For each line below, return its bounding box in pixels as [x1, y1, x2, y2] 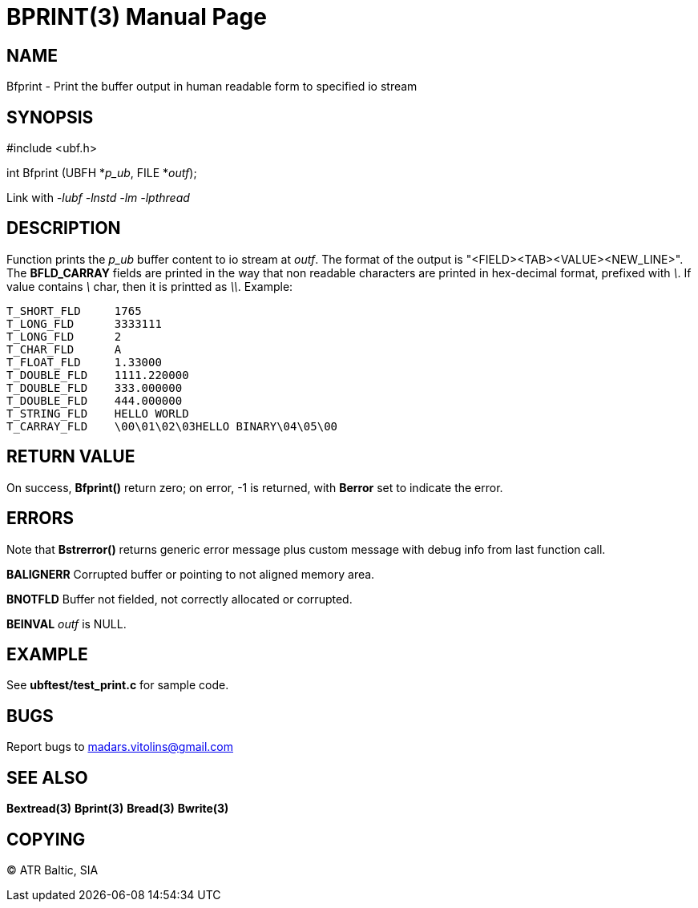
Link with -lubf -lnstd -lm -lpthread [6, 191, 190, 205]
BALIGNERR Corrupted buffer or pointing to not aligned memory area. [6, 567, 375, 581]
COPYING [6, 829, 86, 849]
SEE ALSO [6, 767, 88, 788]
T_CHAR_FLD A [6, 342, 122, 356]
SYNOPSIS [6, 107, 94, 127]
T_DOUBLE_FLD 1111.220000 [6, 368, 189, 381]
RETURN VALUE [6, 446, 135, 467]
